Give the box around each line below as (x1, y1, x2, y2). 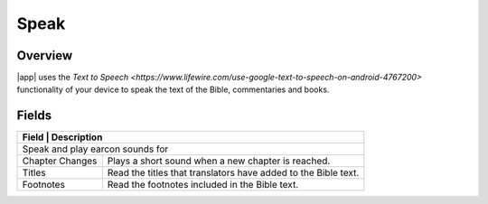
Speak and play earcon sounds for (22, 143, 169, 155)
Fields (16, 108, 52, 124)
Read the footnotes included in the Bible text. (107, 179, 299, 191)
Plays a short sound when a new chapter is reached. (107, 154, 331, 167)
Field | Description (22, 131, 103, 144)
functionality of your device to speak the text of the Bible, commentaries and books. (16, 84, 330, 95)
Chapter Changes (22, 154, 98, 167)
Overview (16, 48, 73, 63)
